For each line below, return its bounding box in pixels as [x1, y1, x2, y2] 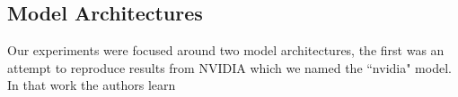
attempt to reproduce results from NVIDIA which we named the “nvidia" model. [7, 58, 452, 77]
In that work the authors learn [7, 76, 176, 94]
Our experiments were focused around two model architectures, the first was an [7, 41, 445, 60]
